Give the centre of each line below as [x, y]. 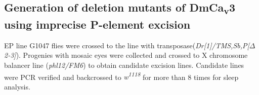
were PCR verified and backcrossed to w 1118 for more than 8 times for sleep [121, 76]
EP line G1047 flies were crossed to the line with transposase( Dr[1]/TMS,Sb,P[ [127, 45]
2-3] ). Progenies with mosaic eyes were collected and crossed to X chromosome [126, 55]
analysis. [17, 86]
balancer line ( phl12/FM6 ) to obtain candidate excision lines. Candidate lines [124, 65]
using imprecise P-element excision [97, 24]
